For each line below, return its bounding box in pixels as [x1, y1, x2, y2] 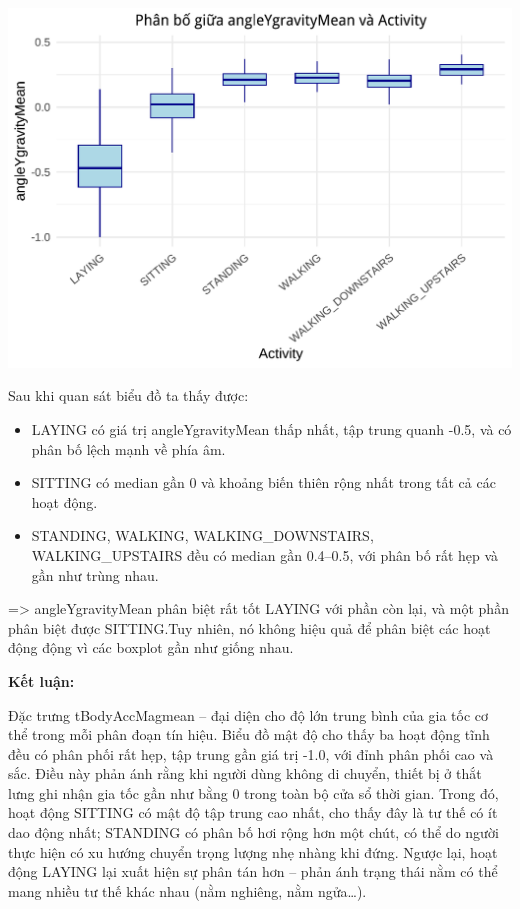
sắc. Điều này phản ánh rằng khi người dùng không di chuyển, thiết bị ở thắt [8, 763, 482, 784]
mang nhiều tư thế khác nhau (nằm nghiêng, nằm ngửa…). [8, 880, 367, 901]
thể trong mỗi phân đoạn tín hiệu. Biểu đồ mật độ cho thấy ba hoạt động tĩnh [8, 724, 490, 745]
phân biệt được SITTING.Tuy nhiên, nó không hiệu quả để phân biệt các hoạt [8, 617, 491, 638]
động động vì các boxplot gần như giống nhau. [8, 637, 294, 658]
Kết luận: [8, 670, 75, 691]
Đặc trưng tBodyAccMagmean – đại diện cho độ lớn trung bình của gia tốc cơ [8, 704, 488, 725]
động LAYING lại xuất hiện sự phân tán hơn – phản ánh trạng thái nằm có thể [8, 861, 498, 882]
